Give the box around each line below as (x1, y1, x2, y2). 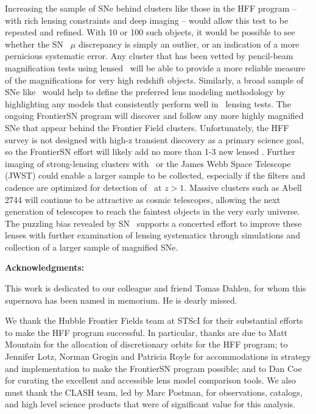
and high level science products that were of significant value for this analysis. (5, 398, 295, 410)
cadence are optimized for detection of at (5, 180, 162, 193)
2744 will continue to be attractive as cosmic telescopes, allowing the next (5, 193, 281, 205)
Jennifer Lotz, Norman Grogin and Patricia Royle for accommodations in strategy (5, 350, 311, 363)
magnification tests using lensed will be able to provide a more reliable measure (5, 61, 306, 74)
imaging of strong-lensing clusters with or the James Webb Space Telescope (5, 157, 291, 170)
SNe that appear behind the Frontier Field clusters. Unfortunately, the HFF (5, 121, 289, 134)
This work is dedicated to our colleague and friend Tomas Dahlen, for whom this (5, 282, 306, 294)
